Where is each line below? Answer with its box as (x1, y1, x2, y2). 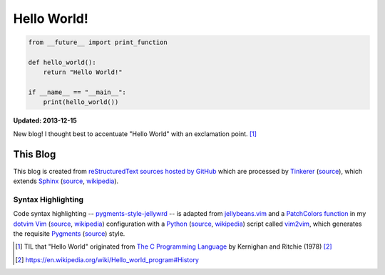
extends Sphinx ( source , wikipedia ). (13, 177, 119, 185)
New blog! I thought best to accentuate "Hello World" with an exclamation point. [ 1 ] (13, 129, 257, 138)
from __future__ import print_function (28, 38, 168, 46)
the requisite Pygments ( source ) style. (13, 229, 125, 238)
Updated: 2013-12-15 (13, 116, 78, 125)
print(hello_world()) (43, 98, 119, 106)
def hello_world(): (28, 58, 96, 66)
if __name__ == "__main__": (28, 88, 126, 96)
